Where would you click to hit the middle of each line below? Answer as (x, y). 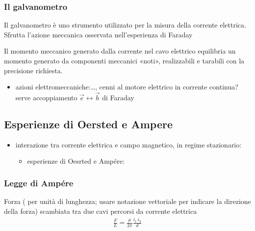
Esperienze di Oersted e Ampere (88, 124)
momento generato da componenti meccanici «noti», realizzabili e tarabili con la (124, 60)
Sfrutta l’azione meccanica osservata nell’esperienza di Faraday (98, 34)
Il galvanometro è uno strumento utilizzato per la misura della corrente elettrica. (125, 25)
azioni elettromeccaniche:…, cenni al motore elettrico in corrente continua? (127, 87)
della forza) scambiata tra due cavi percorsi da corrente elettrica (101, 211)
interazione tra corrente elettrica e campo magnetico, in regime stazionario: (128, 144)
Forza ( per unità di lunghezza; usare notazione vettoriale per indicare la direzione (127, 201)
